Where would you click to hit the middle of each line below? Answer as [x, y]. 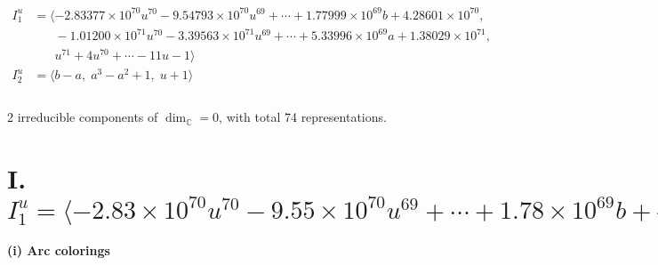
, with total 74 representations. [303, 117]
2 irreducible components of [83, 117]
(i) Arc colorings [59, 250]
